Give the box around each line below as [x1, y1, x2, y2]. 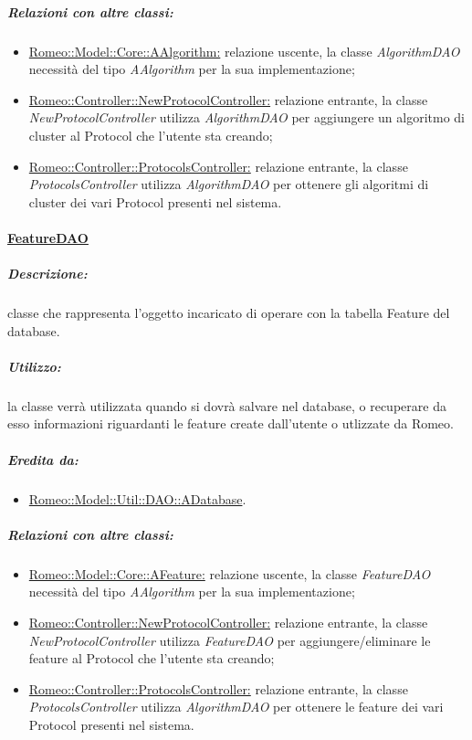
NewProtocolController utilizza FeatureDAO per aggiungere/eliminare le [28, 630, 431, 650]
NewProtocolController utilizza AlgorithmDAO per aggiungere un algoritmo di [28, 108, 465, 127]
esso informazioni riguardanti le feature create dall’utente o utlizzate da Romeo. [7, 414, 454, 433]
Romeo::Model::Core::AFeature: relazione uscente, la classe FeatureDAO [28, 564, 431, 583]
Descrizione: [7, 264, 88, 283]
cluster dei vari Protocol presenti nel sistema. [28, 192, 282, 211]
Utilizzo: [7, 356, 61, 375]
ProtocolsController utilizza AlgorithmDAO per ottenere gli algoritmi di [28, 174, 429, 194]
